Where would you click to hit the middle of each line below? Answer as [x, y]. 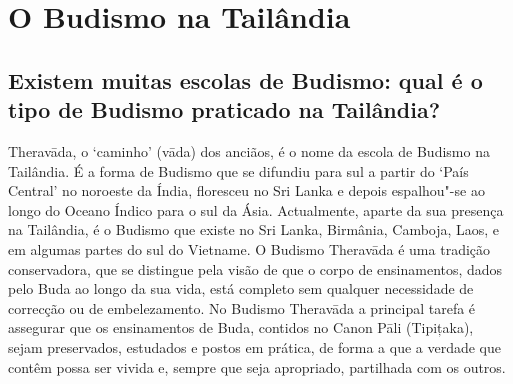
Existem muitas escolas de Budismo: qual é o [245, 79]
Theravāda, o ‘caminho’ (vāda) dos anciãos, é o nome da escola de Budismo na [249, 150]
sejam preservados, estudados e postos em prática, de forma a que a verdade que [255, 346]
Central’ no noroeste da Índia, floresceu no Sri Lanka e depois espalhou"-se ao [246, 190]
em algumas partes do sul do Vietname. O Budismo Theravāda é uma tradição [249, 248]
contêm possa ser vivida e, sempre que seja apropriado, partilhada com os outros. [257, 366]
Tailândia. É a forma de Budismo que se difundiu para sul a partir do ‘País [238, 170]
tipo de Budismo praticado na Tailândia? [224, 109]
